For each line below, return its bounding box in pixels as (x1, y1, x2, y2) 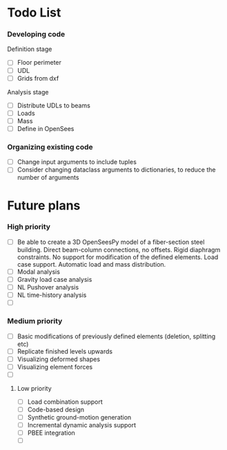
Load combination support (27, 398, 103, 406)
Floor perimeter (17, 59, 62, 67)
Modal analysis (17, 267, 61, 276)
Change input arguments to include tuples (17, 158, 137, 166)
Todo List (7, 5, 61, 21)
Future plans (7, 198, 81, 213)
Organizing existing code (7, 142, 93, 152)
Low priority (17, 384, 52, 392)
